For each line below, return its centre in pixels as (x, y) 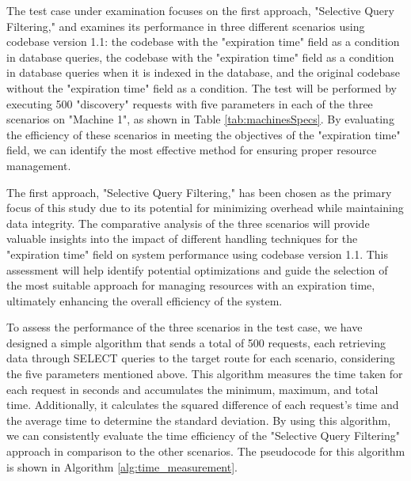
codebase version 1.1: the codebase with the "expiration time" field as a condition (203, 42)
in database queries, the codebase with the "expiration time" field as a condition (200, 57)
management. (39, 165)
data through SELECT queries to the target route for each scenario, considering (201, 358)
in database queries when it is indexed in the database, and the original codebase (204, 72)
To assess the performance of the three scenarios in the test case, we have (185, 327)
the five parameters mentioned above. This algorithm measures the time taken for (205, 374)
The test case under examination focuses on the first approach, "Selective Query (200, 10)
